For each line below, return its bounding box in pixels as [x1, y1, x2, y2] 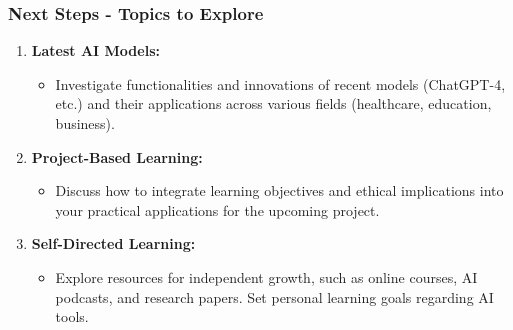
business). [55, 113, 115, 133]
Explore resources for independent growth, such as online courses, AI [55, 266, 478, 287]
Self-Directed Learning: [31, 233, 196, 254]
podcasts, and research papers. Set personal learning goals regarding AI [55, 286, 494, 307]
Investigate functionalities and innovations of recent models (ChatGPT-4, [55, 73, 506, 94]
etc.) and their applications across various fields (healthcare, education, [55, 93, 492, 114]
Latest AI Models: [31, 40, 160, 61]
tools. [55, 306, 89, 327]
